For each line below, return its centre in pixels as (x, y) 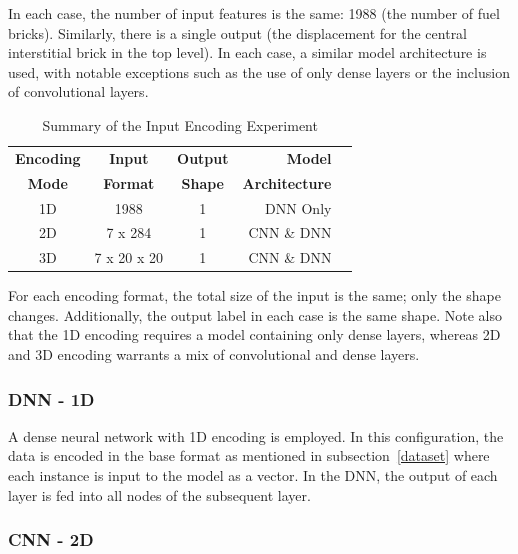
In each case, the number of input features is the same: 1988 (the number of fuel (254, 13)
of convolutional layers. (78, 91)
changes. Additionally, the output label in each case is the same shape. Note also (255, 314)
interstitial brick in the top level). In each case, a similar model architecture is (247, 52)
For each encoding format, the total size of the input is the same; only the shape (254, 295)
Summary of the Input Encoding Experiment (180, 124)
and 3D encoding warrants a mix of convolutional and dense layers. (214, 354)
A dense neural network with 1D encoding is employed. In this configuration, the (256, 435)
